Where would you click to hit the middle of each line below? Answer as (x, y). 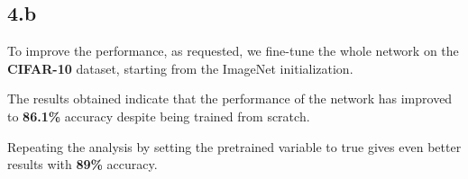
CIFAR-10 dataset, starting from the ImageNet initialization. (180, 68)
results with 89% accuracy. (83, 164)
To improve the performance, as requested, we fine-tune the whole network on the (233, 51)
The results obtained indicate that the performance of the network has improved (230, 98)
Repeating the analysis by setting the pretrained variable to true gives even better (234, 146)
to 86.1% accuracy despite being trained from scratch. (159, 116)
